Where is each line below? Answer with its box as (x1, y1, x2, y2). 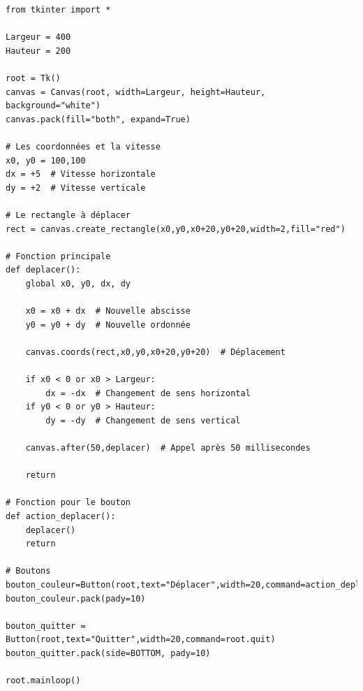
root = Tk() (6, 73, 61, 83)
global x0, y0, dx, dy (25, 278, 131, 289)
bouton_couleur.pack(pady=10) (6, 593, 146, 604)
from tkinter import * (6, 5, 111, 15)
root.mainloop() (6, 676, 81, 686)
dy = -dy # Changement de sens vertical (45, 415, 241, 425)
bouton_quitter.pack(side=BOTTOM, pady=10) (6, 648, 211, 658)
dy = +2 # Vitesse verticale (6, 182, 146, 193)
